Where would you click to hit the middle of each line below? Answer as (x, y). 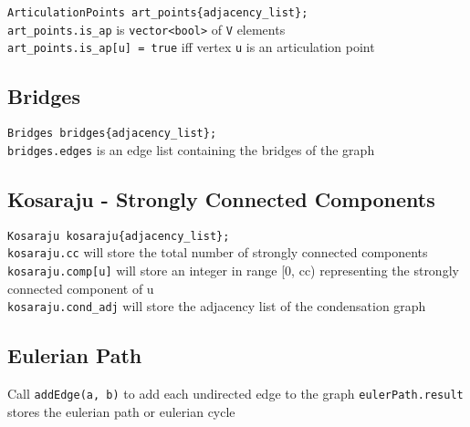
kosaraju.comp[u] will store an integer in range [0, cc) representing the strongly (233, 270)
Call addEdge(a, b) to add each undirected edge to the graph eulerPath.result (235, 394)
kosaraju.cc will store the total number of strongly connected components (218, 252)
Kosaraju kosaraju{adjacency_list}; (119, 236)
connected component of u (81, 288)
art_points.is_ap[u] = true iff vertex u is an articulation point (191, 47)
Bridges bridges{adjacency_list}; (112, 134)
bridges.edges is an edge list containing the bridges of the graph (191, 149)
